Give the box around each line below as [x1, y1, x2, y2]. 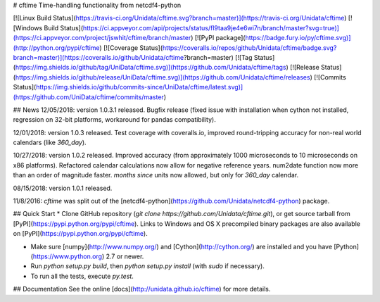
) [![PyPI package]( [190, 34, 246, 42]
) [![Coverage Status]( [99, 43, 163, 52]
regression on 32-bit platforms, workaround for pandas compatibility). [13, 115, 216, 124]
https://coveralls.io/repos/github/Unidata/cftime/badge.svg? [162, 43, 337, 52]
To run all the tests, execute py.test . [30, 272, 134, 280]
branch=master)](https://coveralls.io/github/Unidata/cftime [13, 53, 184, 61]
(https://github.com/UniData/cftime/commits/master [13, 92, 165, 101]
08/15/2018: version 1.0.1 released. [13, 184, 113, 192]
